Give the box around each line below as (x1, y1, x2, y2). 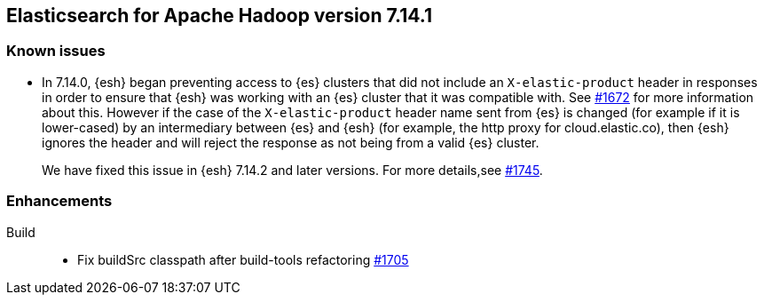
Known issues (6, 42, 106, 60)
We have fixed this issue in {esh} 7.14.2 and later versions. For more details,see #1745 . (42, 162, 543, 178)
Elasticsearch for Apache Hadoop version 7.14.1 (6, 4, 432, 27)
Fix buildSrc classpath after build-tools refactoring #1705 (77, 251, 409, 267)
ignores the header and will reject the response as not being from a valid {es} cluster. (42, 134, 540, 150)
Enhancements (6, 192, 113, 211)
